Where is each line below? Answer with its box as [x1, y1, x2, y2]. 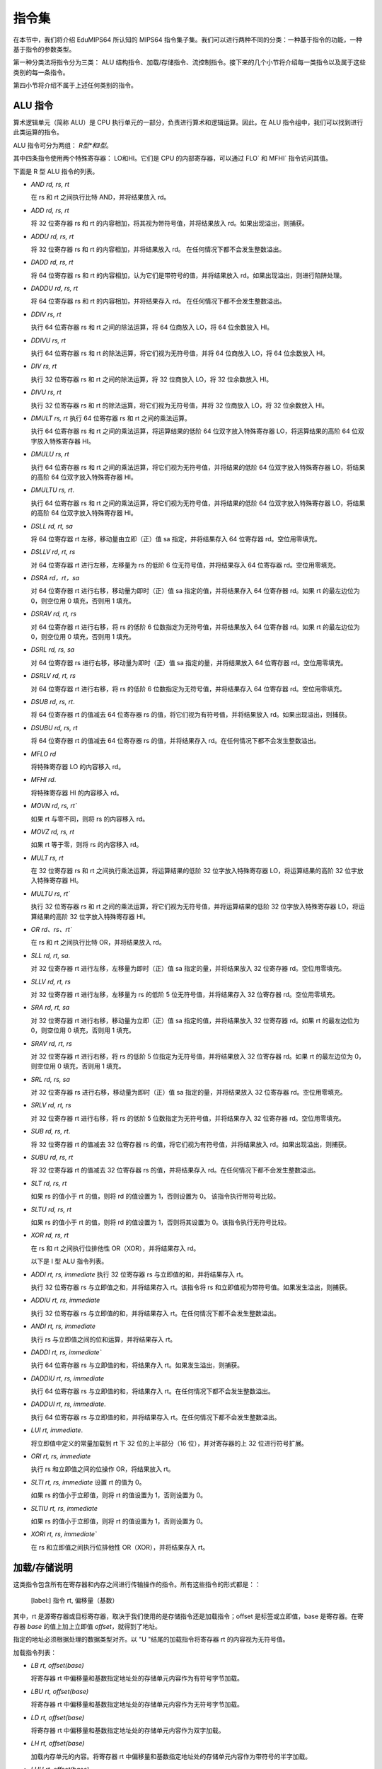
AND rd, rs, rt [30, 180, 70, 188]
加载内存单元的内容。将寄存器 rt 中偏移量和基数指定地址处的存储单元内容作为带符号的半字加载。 [30, 1752, 311, 1761]
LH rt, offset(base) [30, 1739, 85, 1748]
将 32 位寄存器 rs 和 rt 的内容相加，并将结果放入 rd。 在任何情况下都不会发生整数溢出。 [30, 245, 286, 253]
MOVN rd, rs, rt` [30, 802, 77, 810]
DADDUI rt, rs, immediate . [30, 1400, 106, 1408]
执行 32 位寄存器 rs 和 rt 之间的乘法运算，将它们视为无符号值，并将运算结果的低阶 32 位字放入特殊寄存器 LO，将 [30, 902, 359, 911]
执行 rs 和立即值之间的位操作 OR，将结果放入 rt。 [30, 1465, 175, 1473]
